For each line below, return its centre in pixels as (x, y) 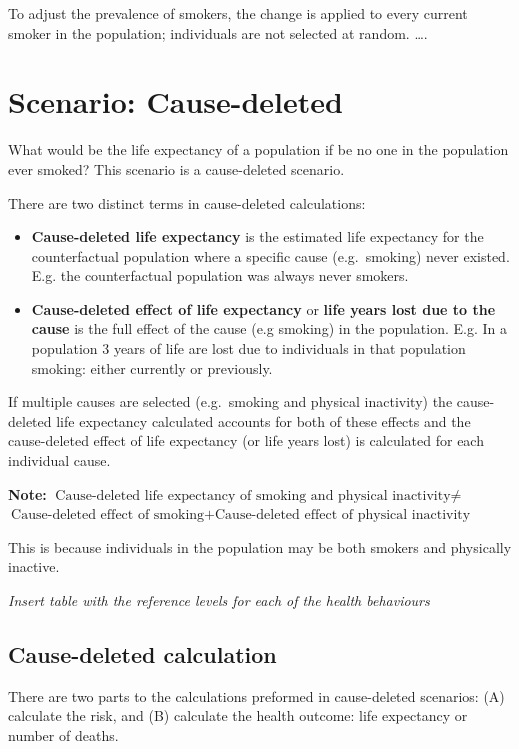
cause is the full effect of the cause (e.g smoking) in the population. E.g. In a (269, 328)
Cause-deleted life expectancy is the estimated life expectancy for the (257, 236)
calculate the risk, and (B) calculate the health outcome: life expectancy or (238, 715)
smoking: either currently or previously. (152, 367)
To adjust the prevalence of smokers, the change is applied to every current (238, 13)
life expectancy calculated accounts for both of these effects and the (263, 420)
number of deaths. (63, 734)
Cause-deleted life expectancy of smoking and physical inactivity (253, 495)
